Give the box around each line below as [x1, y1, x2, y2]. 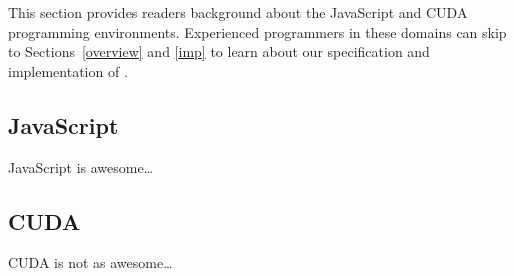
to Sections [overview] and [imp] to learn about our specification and [8, 41, 430, 62]
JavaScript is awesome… [8, 156, 154, 177]
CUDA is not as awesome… [8, 252, 173, 273]
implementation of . [8, 60, 128, 81]
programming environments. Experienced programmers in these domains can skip [8, 21, 507, 42]
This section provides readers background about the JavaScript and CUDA [8, 2, 468, 22]
